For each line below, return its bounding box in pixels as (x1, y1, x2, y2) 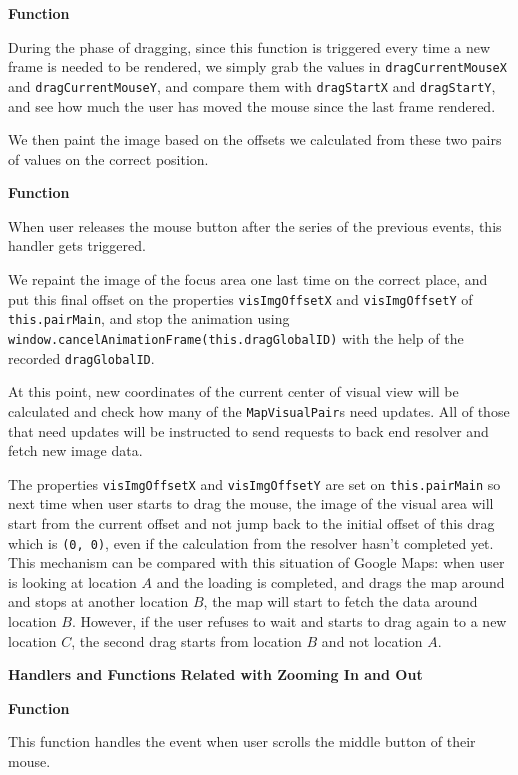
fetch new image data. (8, 440, 143, 461)
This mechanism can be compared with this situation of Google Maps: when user (8, 552, 505, 573)
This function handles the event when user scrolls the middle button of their (8, 731, 476, 752)
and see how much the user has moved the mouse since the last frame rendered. (8, 95, 496, 116)
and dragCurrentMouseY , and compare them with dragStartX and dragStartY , (8, 75, 496, 96)
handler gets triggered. (8, 235, 146, 256)
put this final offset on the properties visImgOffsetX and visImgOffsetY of (8, 288, 473, 309)
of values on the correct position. (8, 148, 209, 169)
